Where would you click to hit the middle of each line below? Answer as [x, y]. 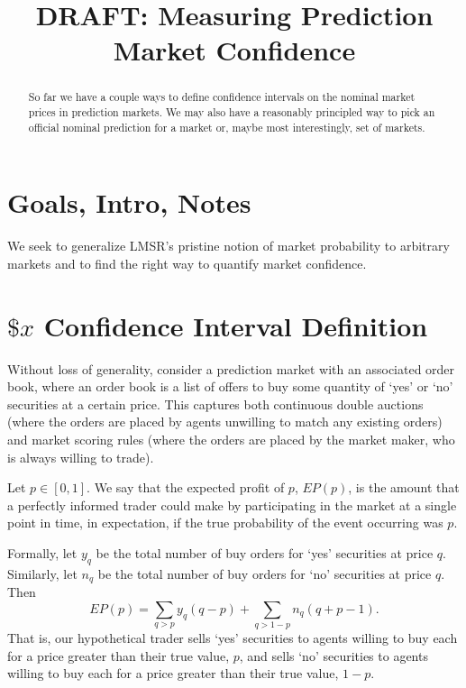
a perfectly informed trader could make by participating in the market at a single [232, 505]
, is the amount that [404, 487]
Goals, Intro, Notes [129, 202]
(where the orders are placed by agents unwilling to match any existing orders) [225, 422]
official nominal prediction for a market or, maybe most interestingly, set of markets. [227, 127]
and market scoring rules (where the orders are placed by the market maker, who [231, 439]
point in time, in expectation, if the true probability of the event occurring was [225, 523]
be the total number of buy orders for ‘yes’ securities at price [265, 552]
